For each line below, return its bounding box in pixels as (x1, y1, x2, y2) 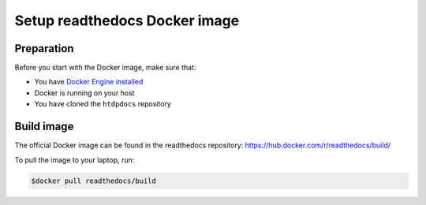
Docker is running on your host (34, 88, 135, 98)
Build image (14, 120, 74, 133)
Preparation (14, 42, 74, 55)
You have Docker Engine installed (34, 77, 144, 87)
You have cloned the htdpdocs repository (34, 99, 171, 109)
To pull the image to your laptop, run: (14, 155, 135, 165)
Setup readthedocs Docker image (14, 12, 240, 29)
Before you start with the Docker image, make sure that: (14, 63, 196, 73)
